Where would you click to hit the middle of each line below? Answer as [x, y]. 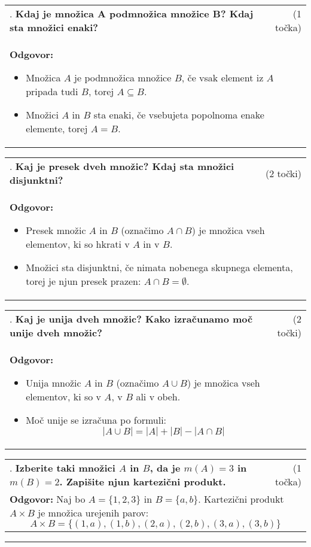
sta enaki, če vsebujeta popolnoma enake [179, 115]
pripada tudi [52, 91]
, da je [165, 468]
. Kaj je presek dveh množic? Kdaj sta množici [122, 166]
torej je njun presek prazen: [83, 281]
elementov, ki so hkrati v [78, 244]
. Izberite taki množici [62, 468]
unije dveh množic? [56, 332]
